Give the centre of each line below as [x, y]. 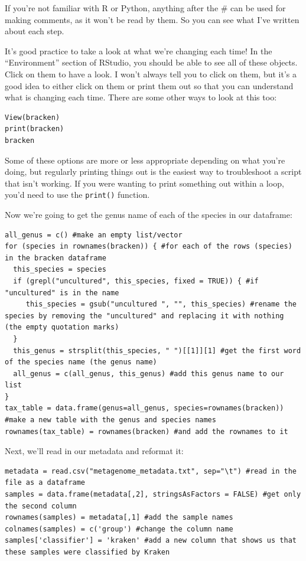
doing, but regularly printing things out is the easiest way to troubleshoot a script [153, 172]
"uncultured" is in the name [62, 293]
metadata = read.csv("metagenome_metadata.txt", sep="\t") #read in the [151, 471]
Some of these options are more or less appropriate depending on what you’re [145, 160]
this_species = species [60, 270]
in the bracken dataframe [56, 258]
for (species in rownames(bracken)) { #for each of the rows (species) [149, 247]
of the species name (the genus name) [81, 362]
